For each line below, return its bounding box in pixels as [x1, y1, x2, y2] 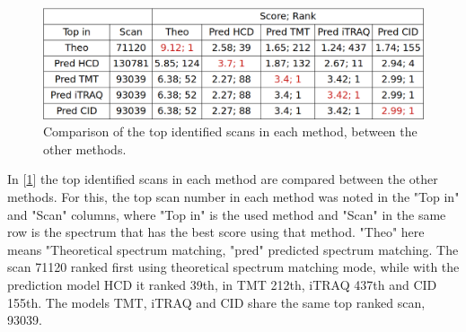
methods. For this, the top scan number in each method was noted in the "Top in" [7, 188, 460, 205]
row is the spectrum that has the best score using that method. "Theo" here [7, 223, 425, 241]
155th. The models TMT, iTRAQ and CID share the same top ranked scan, [7, 293, 426, 311]
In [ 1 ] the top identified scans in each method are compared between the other [7, 170, 438, 188]
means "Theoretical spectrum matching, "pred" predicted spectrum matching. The [7, 240, 459, 258]
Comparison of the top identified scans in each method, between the [43, 122, 418, 141]
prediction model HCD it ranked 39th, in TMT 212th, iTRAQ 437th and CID [7, 275, 437, 293]
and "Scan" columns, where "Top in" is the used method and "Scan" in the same [7, 205, 446, 223]
